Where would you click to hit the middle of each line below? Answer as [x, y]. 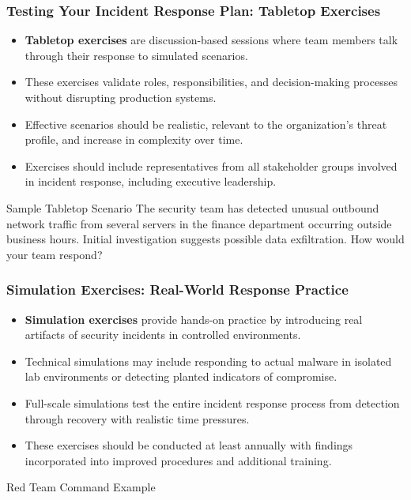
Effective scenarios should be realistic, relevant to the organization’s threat [206, 124]
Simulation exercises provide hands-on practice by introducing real [194, 319]
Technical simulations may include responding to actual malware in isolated [208, 361]
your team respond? [55, 254]
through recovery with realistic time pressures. [137, 418]
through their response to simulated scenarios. [136, 55]
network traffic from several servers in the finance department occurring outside [199, 223]
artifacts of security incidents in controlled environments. [163, 335]
